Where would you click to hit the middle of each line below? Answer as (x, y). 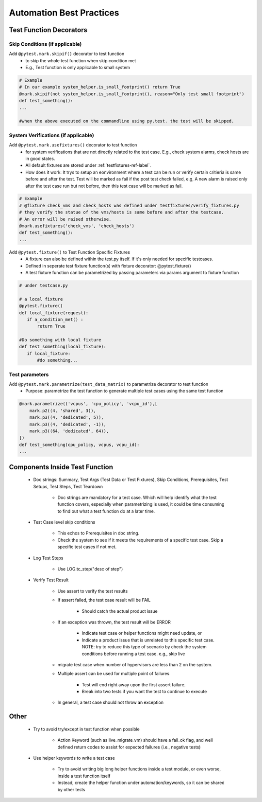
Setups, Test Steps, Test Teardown (68, 486)
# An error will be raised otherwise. (65, 219)
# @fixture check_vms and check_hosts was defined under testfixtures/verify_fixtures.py (129, 205)
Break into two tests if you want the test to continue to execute (144, 692)
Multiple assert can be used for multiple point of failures (114, 674)
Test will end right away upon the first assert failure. (134, 685)
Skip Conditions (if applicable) (45, 44)
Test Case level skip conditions (64, 522)
